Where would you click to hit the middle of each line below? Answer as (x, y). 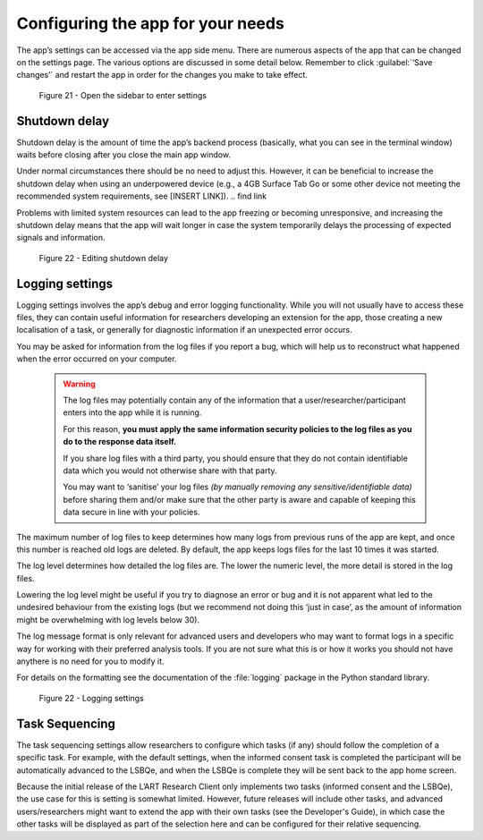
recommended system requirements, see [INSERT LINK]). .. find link (142, 196)
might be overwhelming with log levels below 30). (108, 619)
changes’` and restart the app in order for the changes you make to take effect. (162, 75)
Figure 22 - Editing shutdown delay (104, 258)
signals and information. (61, 238)
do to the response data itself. (120, 442)
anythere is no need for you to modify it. (90, 661)
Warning (79, 384)
